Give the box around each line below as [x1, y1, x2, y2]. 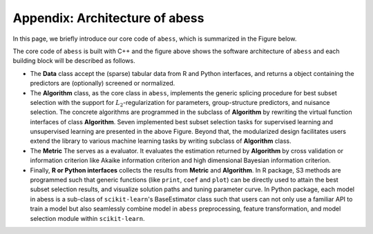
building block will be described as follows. [12, 57, 135, 65]
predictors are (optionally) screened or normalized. [30, 79, 175, 88]
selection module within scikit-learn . [30, 214, 145, 222]
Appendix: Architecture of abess [12, 10, 204, 26]
